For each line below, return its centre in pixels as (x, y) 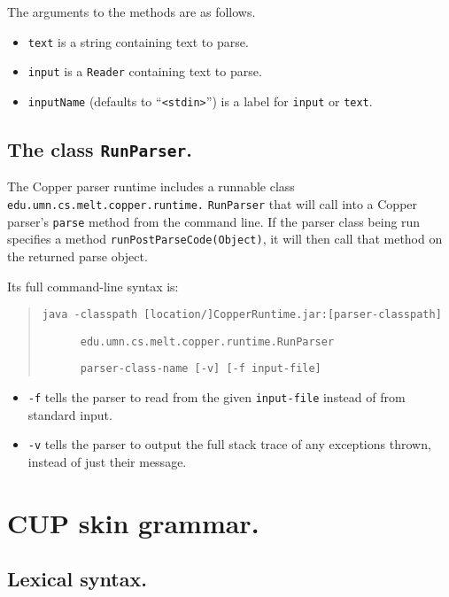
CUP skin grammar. (133, 522)
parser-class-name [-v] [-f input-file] (201, 369)
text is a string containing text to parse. (138, 41)
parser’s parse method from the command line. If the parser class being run (214, 221)
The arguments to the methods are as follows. (132, 12)
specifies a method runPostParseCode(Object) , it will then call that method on (225, 239)
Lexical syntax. (77, 579)
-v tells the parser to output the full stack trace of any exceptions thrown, (229, 444)
